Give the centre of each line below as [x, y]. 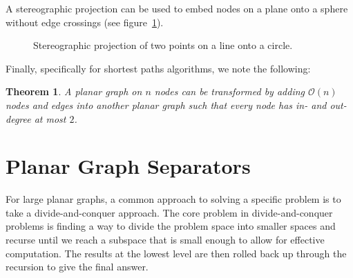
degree [18, 118]
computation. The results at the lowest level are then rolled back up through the [176, 253]
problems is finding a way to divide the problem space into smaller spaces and [171, 226]
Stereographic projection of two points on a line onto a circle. [163, 45]
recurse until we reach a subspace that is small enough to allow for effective [165, 240]
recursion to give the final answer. [77, 267]
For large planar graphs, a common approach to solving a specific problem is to [173, 199]
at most [50, 118]
